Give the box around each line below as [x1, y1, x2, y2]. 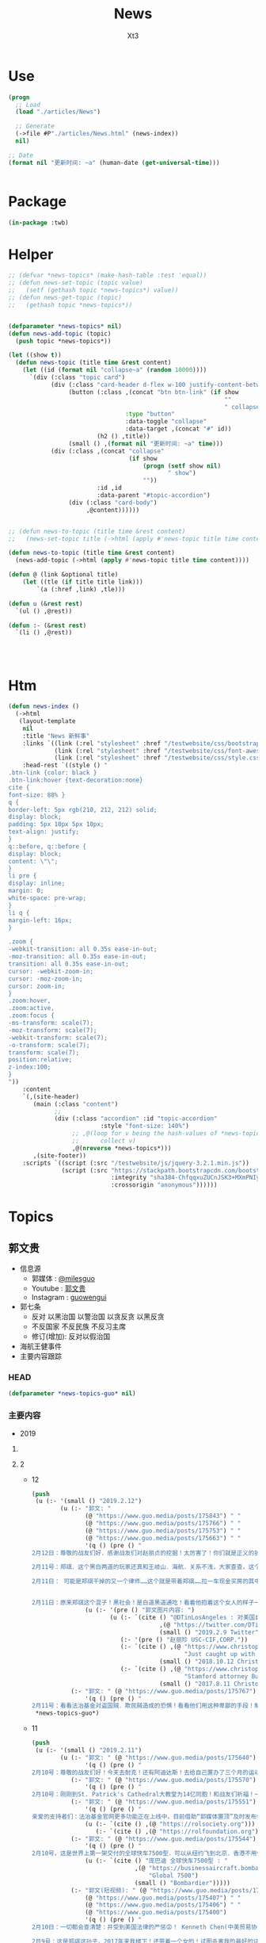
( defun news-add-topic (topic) [8, 330, 112, 338]
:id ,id [96, 484, 123, 492]
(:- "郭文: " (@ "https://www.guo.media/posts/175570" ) [70, 1776, 256, 1784]
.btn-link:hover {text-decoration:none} [8, 776, 144, 784]
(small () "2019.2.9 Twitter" [159, 1628, 259, 1636]
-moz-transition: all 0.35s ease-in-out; [8, 953, 147, 961]
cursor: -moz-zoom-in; [8, 974, 83, 983]
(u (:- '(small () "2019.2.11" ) [35, 1746, 142, 1754]
